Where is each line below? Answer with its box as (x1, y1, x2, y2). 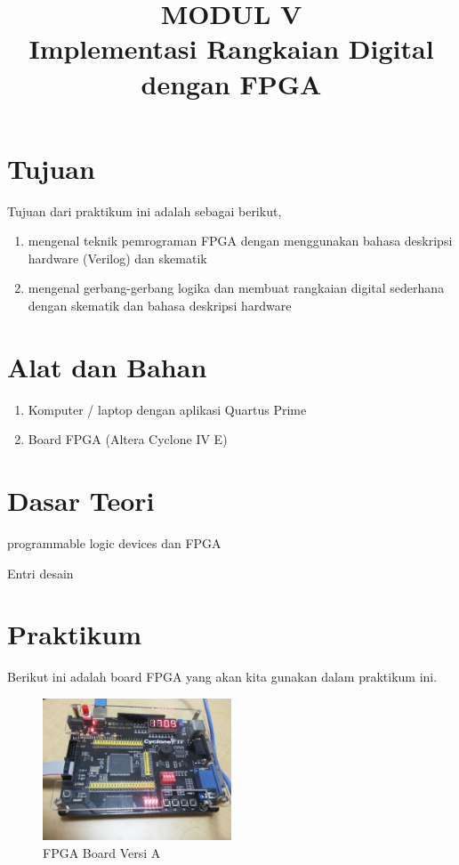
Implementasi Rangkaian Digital (28, 30, 434, 67)
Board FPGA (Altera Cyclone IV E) (28, 430, 228, 449)
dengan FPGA (141, 65, 322, 101)
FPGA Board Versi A (43, 843, 161, 861)
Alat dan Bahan (7, 348, 207, 384)
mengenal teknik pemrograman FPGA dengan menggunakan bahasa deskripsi (28, 231, 453, 250)
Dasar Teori (7, 482, 155, 519)
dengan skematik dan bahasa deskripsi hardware (28, 296, 292, 315)
